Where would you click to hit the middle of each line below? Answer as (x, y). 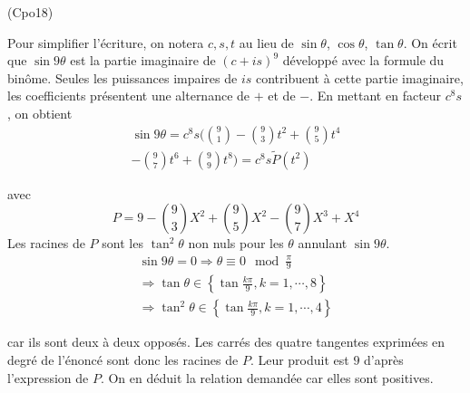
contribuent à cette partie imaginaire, (360, 77)
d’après (384, 360)
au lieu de (266, 42)
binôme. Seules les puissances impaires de (122, 77)
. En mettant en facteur (376, 96)
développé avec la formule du (363, 60)
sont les (122, 243)
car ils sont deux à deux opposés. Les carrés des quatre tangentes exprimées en (226, 342)
